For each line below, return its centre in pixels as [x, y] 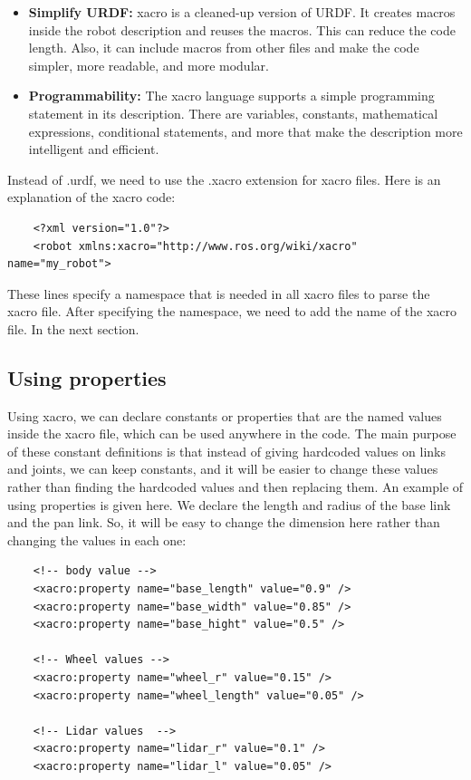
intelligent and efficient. [94, 149]
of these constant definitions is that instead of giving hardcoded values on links [226, 451]
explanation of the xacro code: [91, 197]
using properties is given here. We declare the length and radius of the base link [229, 504]
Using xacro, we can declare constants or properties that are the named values [225, 415]
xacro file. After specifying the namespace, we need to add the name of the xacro [232, 311]
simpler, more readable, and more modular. [149, 65]
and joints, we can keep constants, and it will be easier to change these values [223, 469]
